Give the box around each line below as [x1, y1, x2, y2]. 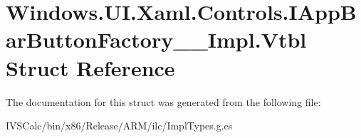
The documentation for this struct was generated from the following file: [6, 94, 321, 109]
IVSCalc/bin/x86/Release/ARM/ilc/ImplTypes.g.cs [6, 118, 233, 133]
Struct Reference [6, 53, 175, 82]
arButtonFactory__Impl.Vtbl [6, 25, 307, 54]
